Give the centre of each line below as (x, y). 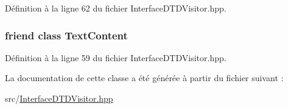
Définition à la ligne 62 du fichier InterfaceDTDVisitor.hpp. (116, 8)
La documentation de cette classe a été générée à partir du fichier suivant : (144, 78)
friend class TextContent (66, 35)
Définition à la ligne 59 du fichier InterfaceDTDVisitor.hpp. (116, 57)
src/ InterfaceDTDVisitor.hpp (59, 98)
